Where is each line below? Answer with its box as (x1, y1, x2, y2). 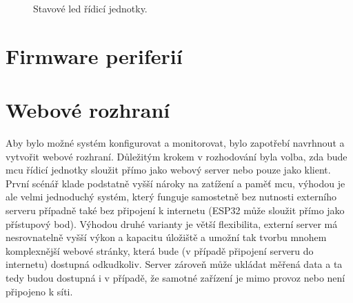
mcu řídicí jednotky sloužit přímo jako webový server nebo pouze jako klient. (6, 163, 331, 177)
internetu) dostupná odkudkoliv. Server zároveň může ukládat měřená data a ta (6, 257, 343, 271)
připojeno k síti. (6, 284, 73, 298)
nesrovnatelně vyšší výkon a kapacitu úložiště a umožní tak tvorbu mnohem (6, 230, 327, 244)
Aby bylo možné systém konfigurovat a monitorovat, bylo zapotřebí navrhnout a (6, 136, 345, 150)
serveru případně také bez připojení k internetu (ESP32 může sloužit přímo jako (6, 203, 345, 218)
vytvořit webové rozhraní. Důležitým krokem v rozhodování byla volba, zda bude (6, 149, 347, 163)
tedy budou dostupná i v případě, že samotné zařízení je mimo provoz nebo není (6, 271, 345, 285)
